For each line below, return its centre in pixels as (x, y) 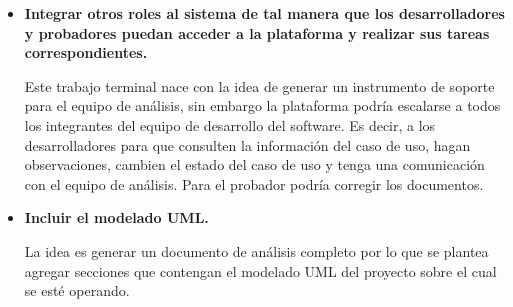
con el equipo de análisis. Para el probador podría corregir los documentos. (254, 183)
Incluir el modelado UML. (116, 217)
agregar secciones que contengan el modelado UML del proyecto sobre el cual (260, 270)
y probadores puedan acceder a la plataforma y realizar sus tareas (257, 32)
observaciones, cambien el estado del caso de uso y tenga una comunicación (254, 164)
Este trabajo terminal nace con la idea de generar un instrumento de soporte (259, 85)
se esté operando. (77, 290)
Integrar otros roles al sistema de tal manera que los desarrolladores (264, 13)
